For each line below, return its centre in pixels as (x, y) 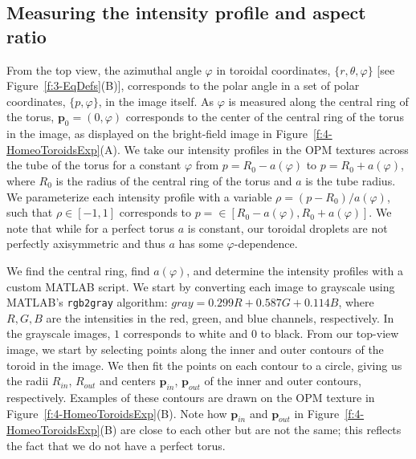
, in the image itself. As (156, 101)
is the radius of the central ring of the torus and (174, 180)
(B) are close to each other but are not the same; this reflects (251, 430)
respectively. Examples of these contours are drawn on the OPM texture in (191, 397)
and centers (128, 381)
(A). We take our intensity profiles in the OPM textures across (254, 149)
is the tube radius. (351, 180)
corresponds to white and (186, 333)
